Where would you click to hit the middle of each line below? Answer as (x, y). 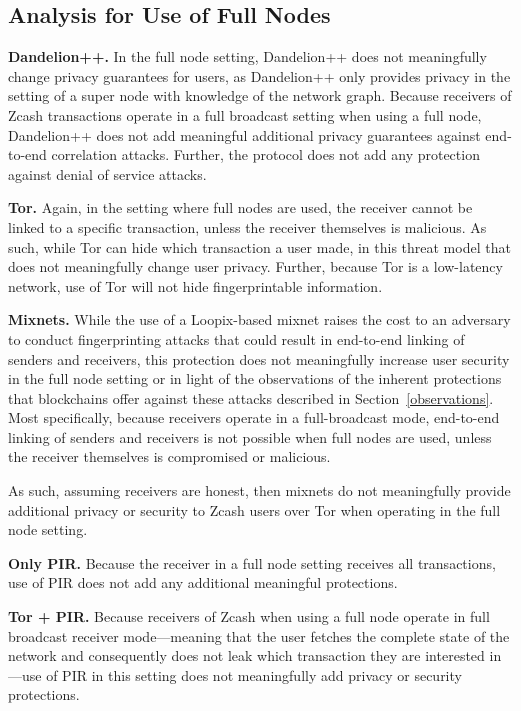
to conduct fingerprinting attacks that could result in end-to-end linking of (236, 338)
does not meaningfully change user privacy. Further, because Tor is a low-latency (255, 266)
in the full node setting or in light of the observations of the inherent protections (255, 378)
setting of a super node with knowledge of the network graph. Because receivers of (260, 95)
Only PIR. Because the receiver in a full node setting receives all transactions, (252, 562)
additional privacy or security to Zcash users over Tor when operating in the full (254, 509)
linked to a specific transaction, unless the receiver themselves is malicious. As (247, 226)
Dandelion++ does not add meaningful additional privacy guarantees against (244, 134)
